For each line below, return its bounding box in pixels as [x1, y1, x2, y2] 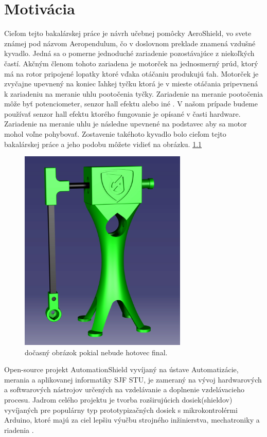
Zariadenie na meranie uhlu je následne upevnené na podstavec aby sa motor [4, 118, 247, 129]
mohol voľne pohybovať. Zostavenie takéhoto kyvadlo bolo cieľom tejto [4, 129, 226, 139]
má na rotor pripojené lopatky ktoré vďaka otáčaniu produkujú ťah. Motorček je [4, 68, 259, 79]
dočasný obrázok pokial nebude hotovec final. [25, 347, 168, 357]
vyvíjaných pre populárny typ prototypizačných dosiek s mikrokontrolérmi [4, 404, 238, 415]
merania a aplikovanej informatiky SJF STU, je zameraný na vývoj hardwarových [4, 374, 262, 385]
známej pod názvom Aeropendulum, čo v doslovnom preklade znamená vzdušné [4, 38, 256, 48]
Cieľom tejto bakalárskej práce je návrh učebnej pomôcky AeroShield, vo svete [4, 28, 252, 39]
